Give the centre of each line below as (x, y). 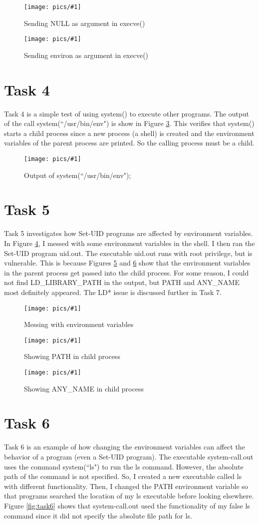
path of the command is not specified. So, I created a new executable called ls (123, 476)
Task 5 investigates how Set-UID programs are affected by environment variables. (129, 233)
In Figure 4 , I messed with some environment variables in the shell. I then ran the (129, 243)
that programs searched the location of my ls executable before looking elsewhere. (129, 496)
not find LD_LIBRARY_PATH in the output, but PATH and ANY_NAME (122, 282)
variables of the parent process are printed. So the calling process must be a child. (129, 143)
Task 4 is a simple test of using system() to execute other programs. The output (127, 113)
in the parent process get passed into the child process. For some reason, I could (127, 272)
